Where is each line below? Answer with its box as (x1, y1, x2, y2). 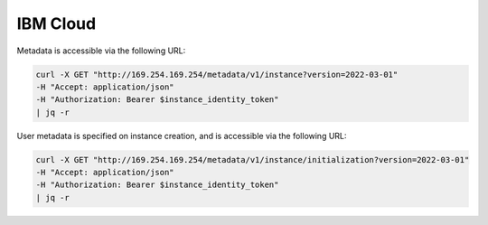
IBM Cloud (16, 14, 97, 33)
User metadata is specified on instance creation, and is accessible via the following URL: (16, 130, 347, 141)
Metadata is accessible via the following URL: (16, 45, 186, 56)
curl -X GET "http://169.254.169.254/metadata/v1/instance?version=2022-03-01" (35, 69, 399, 80)
